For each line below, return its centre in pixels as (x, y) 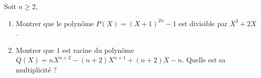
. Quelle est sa (204, 60)
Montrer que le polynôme (55, 23)
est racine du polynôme (98, 50)
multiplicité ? (36, 69)
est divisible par (203, 23)
